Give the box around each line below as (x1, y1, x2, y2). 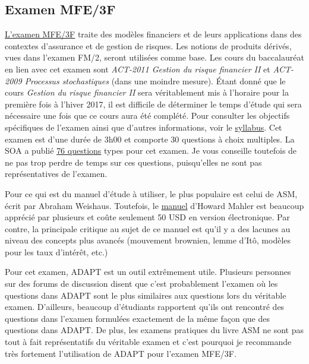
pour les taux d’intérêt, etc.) (5, 245, 108, 258)
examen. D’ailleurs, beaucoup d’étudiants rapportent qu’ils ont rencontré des (5, 300, 285, 313)
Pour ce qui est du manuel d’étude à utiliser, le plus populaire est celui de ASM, (5, 187, 298, 200)
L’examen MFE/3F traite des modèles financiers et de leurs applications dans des (5, 28, 302, 40)
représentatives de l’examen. (5, 167, 108, 180)
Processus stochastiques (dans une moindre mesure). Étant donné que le (24, 74, 286, 87)
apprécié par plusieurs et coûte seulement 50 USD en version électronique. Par (5, 211, 290, 223)
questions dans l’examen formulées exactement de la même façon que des (5, 312, 270, 324)
